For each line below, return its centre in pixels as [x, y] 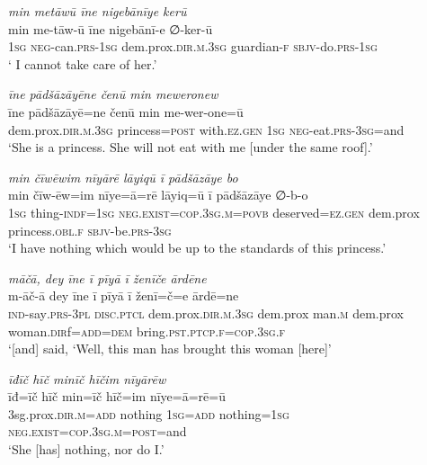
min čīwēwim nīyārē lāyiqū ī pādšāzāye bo [123, 177]
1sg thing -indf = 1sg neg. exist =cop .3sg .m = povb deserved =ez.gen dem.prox [214, 212]
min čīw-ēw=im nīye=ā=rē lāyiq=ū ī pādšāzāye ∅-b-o [158, 195]
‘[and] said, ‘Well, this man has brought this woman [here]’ [170, 349]
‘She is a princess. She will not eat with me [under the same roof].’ [191, 147]
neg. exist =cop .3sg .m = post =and [98, 431]
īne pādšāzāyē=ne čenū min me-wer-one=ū [126, 111]
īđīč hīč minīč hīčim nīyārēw [87, 378]
